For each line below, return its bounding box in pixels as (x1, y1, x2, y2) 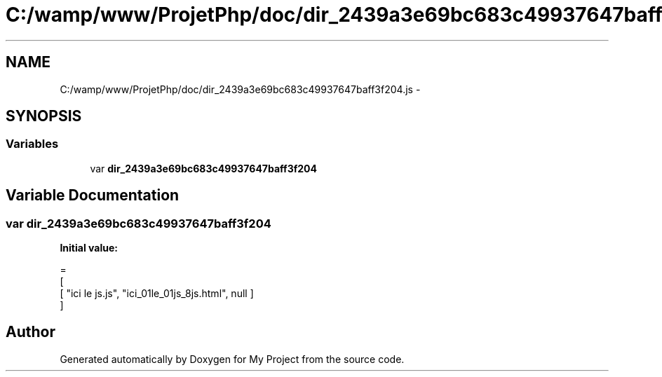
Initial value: (60, 242, 118, 254)
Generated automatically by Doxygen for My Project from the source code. (60, 352, 405, 365)
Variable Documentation (6, 186, 180, 205)
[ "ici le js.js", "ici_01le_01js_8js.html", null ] (60, 287, 254, 300)
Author (6, 323, 55, 341)
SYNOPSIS (6, 107, 82, 125)
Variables (6, 137, 59, 151)
